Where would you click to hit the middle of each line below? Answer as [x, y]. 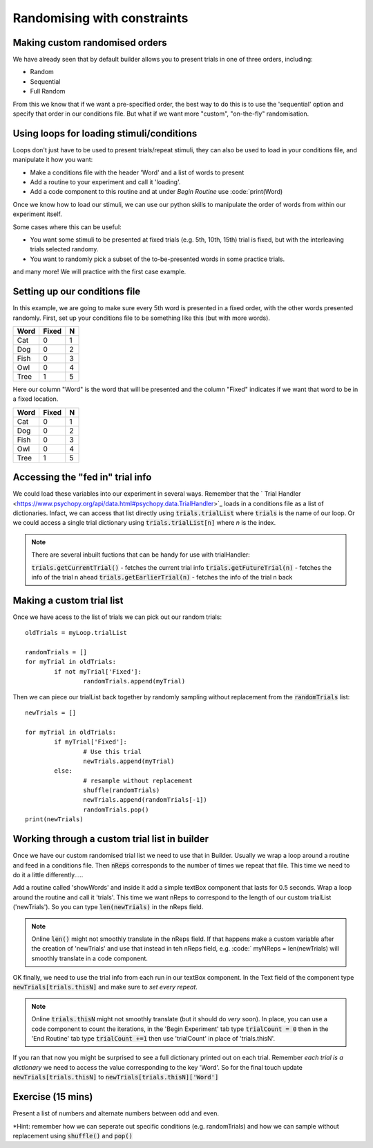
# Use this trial [112, 752]
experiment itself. [37, 214]
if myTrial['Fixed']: [91, 742]
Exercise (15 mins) [53, 1097]
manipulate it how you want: [53, 160]
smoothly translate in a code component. [90, 958]
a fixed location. [36, 399]
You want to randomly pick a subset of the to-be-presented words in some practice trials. [157, 259]
